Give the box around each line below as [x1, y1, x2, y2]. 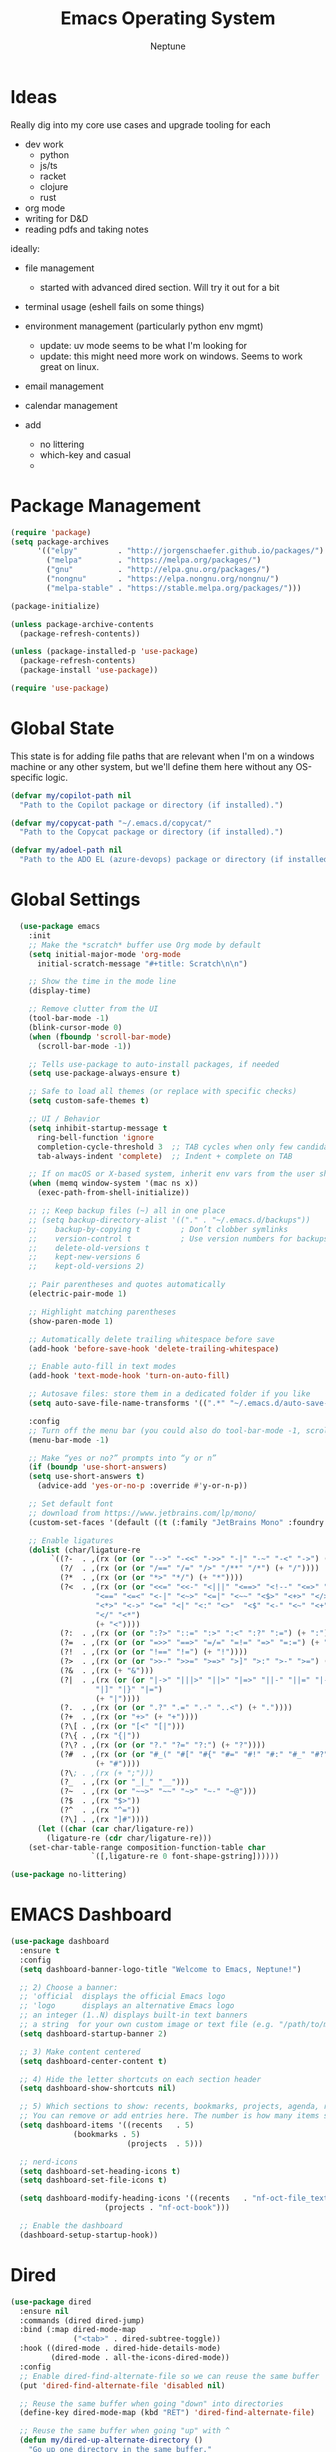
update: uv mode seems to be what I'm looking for [39, 339, 248, 351]
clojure [39, 180, 69, 192]
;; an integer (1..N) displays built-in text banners [19, 2010, 248, 2021]
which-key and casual [39, 448, 132, 461]
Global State [10, 717, 115, 740]
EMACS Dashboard [10, 1903, 172, 1926]
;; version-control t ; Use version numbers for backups [28, 1233, 329, 1244]
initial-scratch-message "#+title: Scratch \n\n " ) [36, 958, 248, 969]
